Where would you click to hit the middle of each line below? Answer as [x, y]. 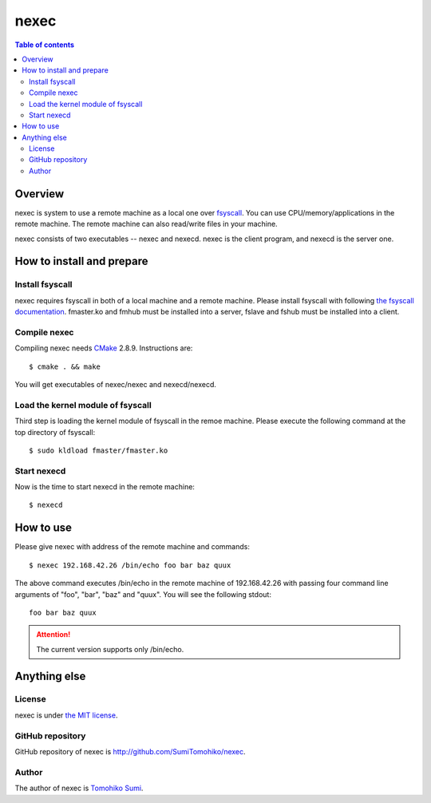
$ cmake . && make [65, 366]
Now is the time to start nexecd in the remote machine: [105, 487]
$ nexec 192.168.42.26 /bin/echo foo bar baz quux [130, 565]
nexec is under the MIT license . [66, 715]
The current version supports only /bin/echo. [110, 649]
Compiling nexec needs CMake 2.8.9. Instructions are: [104, 348]
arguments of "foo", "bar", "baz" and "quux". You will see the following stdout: [143, 594]
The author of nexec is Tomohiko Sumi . [79, 788]
